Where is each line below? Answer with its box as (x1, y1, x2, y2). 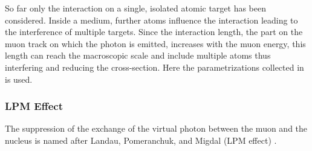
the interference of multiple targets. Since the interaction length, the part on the (5, 25, 303, 38)
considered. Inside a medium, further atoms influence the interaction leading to (5, 13, 298, 26)
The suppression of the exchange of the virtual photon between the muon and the (5, 122, 308, 135)
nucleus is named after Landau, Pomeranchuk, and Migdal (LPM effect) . (5, 133, 277, 146)
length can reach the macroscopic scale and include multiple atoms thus (5, 49, 271, 62)
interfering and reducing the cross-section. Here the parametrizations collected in (5, 60, 304, 73)
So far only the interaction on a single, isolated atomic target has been (5, 2, 267, 14)
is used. (5, 72, 33, 85)
